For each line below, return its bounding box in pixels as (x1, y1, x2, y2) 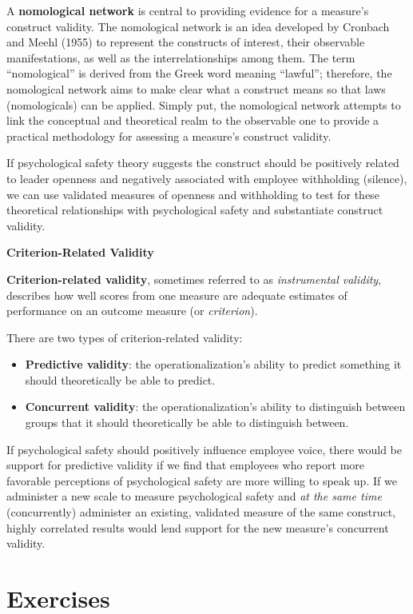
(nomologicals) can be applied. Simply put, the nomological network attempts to (6, 96, 401, 113)
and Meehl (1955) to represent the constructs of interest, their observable (6, 34, 365, 50)
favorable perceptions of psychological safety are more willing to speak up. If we (6, 472, 397, 488)
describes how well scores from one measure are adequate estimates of (6, 286, 347, 303)
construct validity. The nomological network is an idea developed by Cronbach (6, 18, 390, 34)
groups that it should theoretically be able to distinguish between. (25, 414, 349, 431)
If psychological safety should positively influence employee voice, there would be (6, 441, 402, 457)
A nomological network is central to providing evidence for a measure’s (6, 2, 369, 18)
